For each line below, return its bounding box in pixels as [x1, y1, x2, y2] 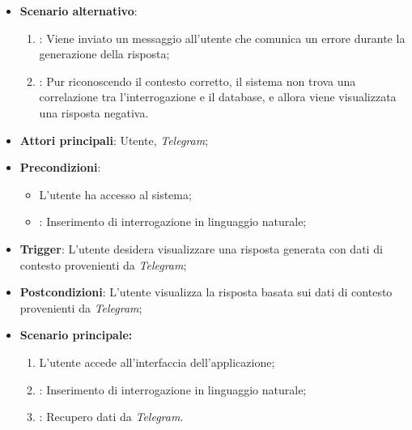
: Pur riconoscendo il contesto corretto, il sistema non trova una [39, 72, 356, 89]
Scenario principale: [19, 326, 133, 343]
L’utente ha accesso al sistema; [39, 185, 192, 202]
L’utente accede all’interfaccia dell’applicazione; [39, 353, 275, 370]
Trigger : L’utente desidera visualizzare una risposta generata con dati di [19, 240, 383, 257]
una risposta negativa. [39, 104, 149, 121]
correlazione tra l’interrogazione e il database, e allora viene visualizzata [39, 88, 397, 105]
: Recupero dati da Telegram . [39, 408, 184, 425]
